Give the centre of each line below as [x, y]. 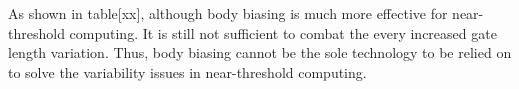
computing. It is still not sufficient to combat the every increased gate [283, 32]
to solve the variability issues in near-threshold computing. [187, 71]
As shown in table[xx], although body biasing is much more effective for [228, 13]
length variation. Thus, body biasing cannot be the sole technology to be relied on [260, 52]
